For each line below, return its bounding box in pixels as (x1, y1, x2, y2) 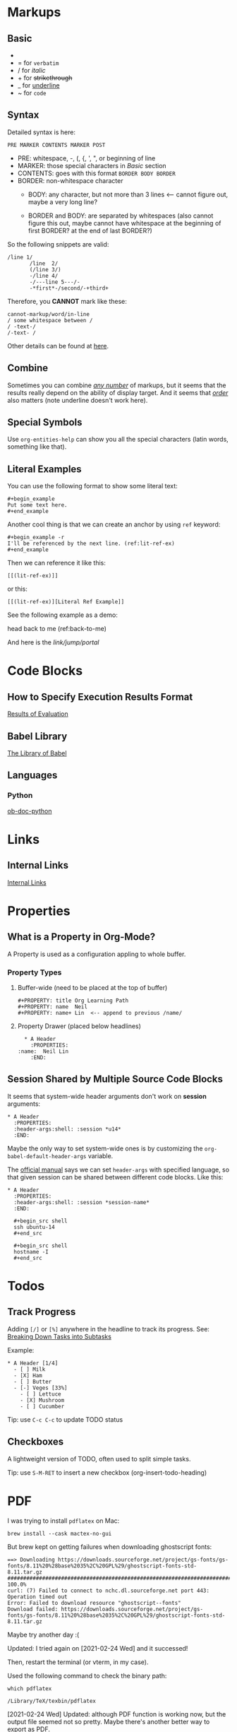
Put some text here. (7, 502, 68, 509)
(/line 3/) (29, 266, 61, 273)
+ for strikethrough (17, 73, 73, 82)
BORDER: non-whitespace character (17, 176, 123, 184)
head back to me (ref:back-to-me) (7, 625, 107, 633)
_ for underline (17, 81, 60, 89)
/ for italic (17, 66, 46, 74)
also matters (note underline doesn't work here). (7, 396, 148, 404)
